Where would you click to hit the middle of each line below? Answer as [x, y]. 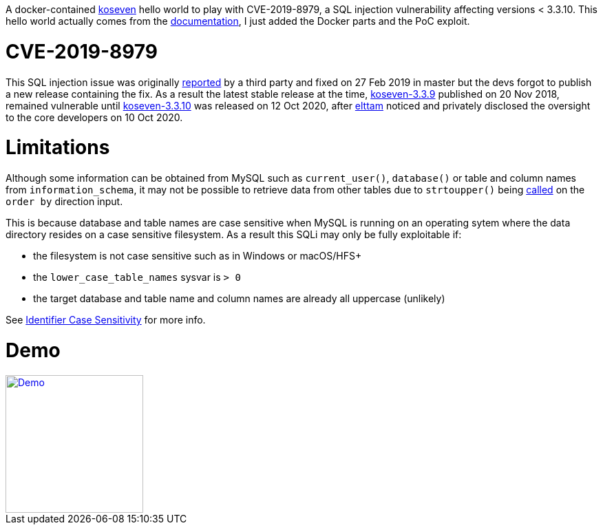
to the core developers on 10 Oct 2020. [94, 117]
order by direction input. [64, 201]
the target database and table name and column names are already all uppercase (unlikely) [239, 298]
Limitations [58, 148]
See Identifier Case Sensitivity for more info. [106, 320]
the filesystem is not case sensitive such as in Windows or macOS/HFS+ [198, 256]
